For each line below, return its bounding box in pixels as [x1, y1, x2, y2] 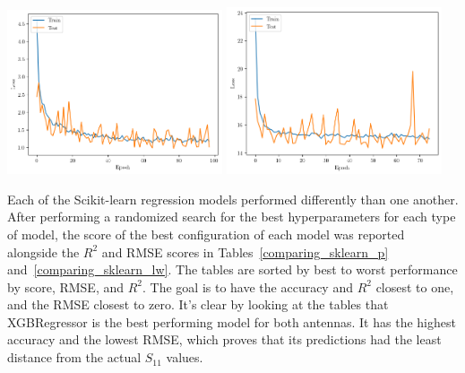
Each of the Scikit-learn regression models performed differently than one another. [7, 189, 459, 208]
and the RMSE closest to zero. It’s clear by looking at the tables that [7, 295, 389, 314]
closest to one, [375, 277, 454, 296]
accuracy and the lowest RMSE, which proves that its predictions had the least [7, 330, 442, 349]
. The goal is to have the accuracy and [142, 277, 353, 296]
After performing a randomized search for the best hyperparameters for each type [7, 207, 456, 226]
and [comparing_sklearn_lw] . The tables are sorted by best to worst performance [7, 260, 458, 279]
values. [166, 348, 203, 367]
